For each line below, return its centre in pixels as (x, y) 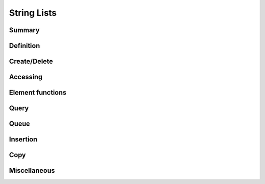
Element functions (38, 93)
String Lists (33, 13)
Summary (24, 30)
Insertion (23, 139)
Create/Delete (31, 61)
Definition (25, 46)
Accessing (26, 77)
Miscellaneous (32, 171)
